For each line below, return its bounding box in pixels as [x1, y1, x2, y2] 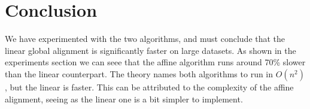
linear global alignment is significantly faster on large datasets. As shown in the [5, 44, 296, 56]
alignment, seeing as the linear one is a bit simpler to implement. [5, 92, 243, 105]
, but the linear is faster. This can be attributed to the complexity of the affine [5, 80, 294, 93]
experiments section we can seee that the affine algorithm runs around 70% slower [5, 56, 306, 68]
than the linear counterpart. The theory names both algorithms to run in [5, 67, 273, 80]
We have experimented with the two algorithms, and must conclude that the [5, 32, 285, 45]
